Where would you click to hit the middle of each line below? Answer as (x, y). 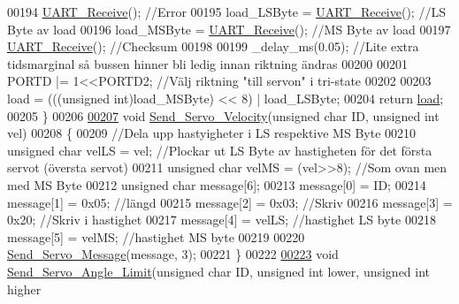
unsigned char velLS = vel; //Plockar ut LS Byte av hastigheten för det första (220, 150)
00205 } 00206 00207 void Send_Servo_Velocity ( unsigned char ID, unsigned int (223, 115)
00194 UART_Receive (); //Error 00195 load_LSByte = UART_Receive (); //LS (226, 11)
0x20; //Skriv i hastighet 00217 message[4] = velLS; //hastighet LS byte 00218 (222, 220)
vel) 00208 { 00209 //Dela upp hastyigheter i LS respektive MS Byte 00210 (212, 133)
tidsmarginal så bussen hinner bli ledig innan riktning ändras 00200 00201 (207, 63)
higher (24, 289)
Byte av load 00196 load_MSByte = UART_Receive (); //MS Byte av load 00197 (229, 29)
